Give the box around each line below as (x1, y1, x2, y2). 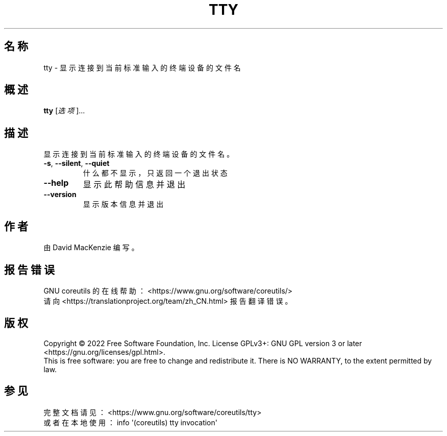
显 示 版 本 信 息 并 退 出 (83, 200, 164, 209)
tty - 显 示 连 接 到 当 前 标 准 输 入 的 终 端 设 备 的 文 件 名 (43, 63, 241, 72)
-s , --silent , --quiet (43, 159, 110, 168)
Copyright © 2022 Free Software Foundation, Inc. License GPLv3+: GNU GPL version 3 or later (43, 338, 362, 348)
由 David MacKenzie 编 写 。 (43, 243, 139, 252)
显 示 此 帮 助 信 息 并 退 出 (83, 179, 186, 190)
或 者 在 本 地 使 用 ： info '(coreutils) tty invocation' (43, 418, 217, 427)
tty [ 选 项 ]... (43, 106, 85, 115)
